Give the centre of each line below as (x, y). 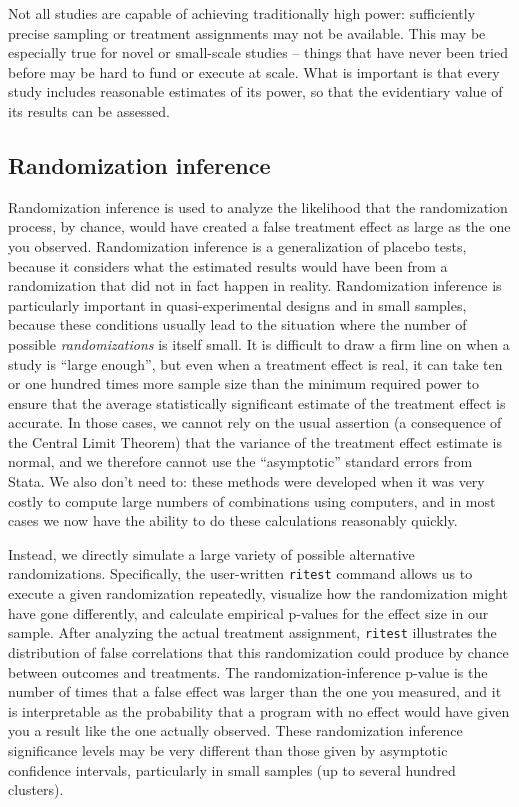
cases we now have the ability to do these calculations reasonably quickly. (233, 520)
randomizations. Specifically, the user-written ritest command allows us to (240, 573)
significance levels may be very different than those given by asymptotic (228, 749)
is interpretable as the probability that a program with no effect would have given (259, 710)
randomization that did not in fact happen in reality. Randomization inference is (255, 285)
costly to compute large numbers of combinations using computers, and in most (252, 500)
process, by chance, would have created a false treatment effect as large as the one (259, 226)
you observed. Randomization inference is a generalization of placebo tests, (237, 245)
